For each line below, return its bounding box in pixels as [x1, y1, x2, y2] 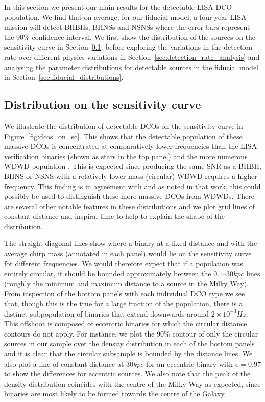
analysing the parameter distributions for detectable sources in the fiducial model [4, 61, 258, 72]
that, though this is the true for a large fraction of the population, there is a [4, 298, 243, 309]
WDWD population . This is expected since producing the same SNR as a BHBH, [4, 161, 261, 171]
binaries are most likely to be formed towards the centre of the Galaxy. [4, 388, 226, 399]
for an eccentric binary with [146, 358, 233, 369]
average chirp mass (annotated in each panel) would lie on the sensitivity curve [4, 248, 252, 259]
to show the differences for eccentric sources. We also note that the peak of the [4, 368, 251, 379]
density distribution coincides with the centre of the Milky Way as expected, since [4, 378, 261, 389]
